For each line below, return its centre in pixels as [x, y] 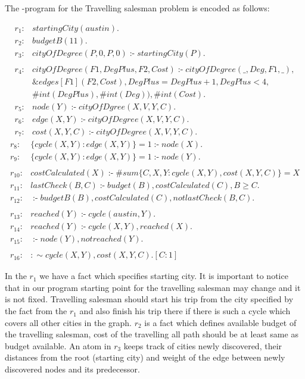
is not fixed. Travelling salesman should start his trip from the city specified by [149, 299]
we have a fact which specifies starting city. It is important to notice [164, 276]
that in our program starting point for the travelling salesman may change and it [153, 287]
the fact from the [36, 311]
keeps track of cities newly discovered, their [203, 345]
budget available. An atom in [58, 345]
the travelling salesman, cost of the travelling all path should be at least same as [152, 334]
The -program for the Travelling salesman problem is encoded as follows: [137, 8]
